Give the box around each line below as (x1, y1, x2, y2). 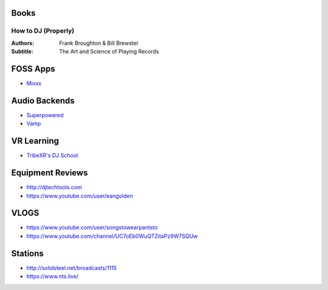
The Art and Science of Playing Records (59, 48, 159, 55)
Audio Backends (11, 95, 75, 106)
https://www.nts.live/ (26, 273, 79, 280)
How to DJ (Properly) (11, 27, 75, 35)
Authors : (11, 39, 35, 47)
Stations (11, 248, 44, 258)
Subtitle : (11, 48, 33, 55)
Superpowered (26, 111, 64, 118)
